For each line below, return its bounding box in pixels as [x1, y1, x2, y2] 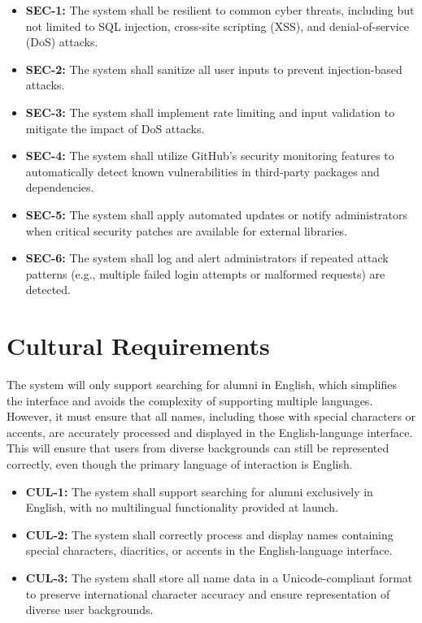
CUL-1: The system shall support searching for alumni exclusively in [25, 482, 373, 500]
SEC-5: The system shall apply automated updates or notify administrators [25, 206, 408, 223]
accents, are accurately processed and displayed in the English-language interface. [7, 423, 413, 440]
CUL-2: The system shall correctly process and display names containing [25, 526, 394, 543]
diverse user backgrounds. [25, 601, 154, 618]
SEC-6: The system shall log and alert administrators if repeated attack [25, 249, 389, 266]
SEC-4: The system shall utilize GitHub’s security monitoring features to [25, 147, 394, 164]
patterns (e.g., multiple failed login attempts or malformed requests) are [25, 265, 385, 282]
